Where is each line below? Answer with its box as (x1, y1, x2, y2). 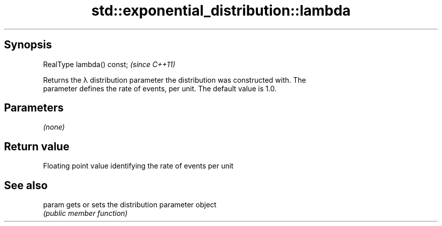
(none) (43, 123, 65, 132)
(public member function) (43, 209, 128, 218)
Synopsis (4, 38, 52, 51)
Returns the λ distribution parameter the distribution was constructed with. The (43, 75, 306, 84)
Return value (4, 140, 70, 153)
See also (4, 179, 48, 192)
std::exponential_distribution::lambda (91, 2, 351, 19)
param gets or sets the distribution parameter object (43, 200, 216, 209)
